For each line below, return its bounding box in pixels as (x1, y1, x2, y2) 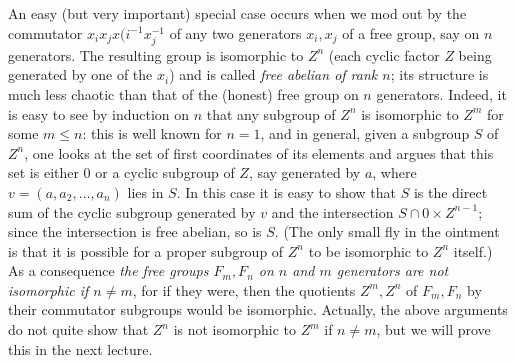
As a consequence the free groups (8, 260, 209, 281)
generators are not (336, 260, 449, 281)
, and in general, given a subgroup (260, 123, 470, 144)
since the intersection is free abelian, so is (8, 221, 262, 242)
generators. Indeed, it (376, 83, 507, 104)
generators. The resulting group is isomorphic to (8, 44, 304, 65)
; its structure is (390, 64, 489, 85)
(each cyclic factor (328, 44, 440, 65)
